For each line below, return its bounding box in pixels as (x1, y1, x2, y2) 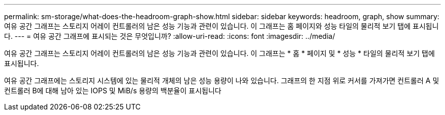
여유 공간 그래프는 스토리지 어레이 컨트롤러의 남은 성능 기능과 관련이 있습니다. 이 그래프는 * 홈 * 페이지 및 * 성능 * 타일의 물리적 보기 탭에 (4, 49, 435, 57)
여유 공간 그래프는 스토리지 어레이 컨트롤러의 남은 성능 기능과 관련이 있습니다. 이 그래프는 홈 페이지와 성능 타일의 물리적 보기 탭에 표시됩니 (4, 22, 439, 30)
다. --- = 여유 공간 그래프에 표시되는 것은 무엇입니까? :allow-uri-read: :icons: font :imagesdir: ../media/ (4, 32, 335, 40)
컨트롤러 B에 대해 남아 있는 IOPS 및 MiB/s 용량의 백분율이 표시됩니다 (4, 86, 221, 95)
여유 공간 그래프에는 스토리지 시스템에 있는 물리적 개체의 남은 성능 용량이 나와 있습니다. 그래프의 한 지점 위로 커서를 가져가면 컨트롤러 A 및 (4, 76, 439, 85)
